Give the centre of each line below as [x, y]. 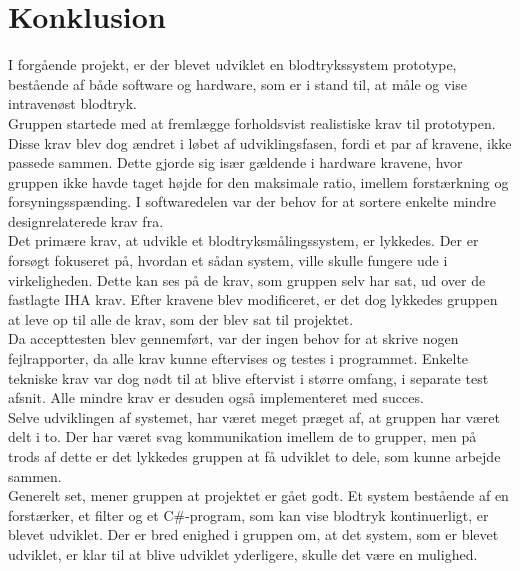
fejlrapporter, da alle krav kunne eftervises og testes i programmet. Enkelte [238, 358]
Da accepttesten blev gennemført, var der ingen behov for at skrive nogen [233, 338]
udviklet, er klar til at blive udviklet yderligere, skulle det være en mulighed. [243, 553]
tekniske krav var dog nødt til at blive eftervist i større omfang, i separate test [248, 377]
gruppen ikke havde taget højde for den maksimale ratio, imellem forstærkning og [258, 181]
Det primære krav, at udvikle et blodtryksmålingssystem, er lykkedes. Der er [243, 240]
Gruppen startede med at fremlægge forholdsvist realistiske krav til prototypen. [252, 122]
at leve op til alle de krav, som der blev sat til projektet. [181, 318]
